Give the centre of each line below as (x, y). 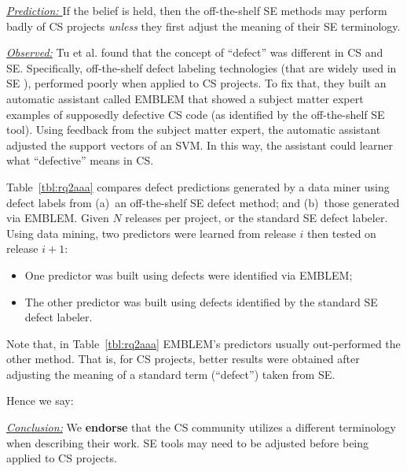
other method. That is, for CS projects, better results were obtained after (183, 359)
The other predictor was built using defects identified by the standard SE (201, 301)
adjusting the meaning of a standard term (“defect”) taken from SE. (171, 374)
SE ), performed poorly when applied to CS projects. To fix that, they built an (196, 83)
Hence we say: (40, 401)
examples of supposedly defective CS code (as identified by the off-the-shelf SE (196, 114)
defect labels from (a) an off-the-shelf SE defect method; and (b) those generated (203, 202)
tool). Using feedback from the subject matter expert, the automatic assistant (194, 130)
